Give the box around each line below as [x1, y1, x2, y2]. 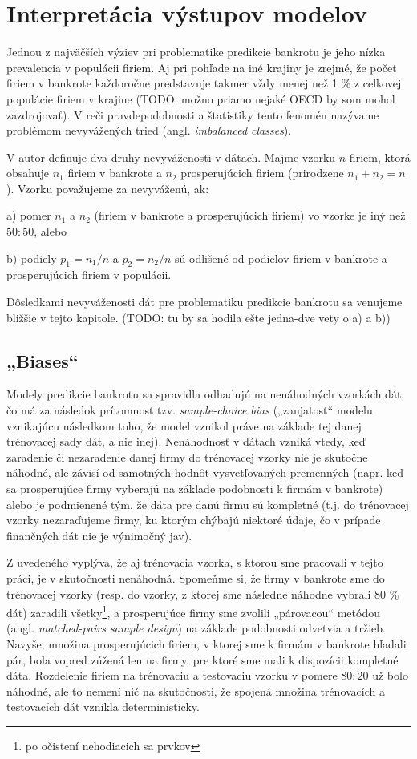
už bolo [372, 667, 408, 684]
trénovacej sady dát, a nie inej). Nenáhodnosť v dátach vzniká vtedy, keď [6, 433, 366, 450]
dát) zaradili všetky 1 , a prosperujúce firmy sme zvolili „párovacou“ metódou [6, 602, 380, 620]
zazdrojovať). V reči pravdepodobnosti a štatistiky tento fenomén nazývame [6, 106, 379, 123]
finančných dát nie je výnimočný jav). [6, 527, 192, 543]
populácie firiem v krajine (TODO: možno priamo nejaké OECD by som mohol [6, 90, 395, 107]
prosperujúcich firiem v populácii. [6, 266, 172, 283]
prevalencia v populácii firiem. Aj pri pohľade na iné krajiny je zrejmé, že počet [6, 59, 397, 75]
